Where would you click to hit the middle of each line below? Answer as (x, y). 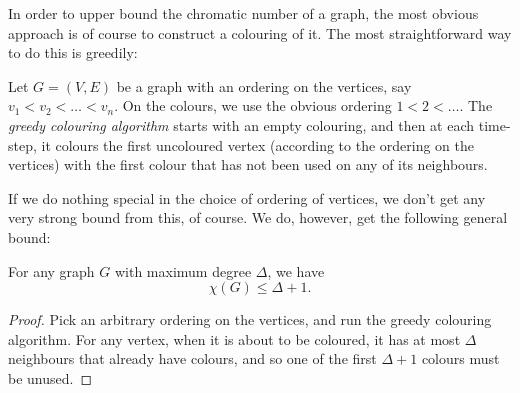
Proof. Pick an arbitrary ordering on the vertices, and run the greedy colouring (250, 319)
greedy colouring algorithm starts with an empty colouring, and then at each (241, 124)
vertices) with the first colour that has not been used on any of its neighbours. (248, 164)
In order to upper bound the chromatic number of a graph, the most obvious (243, 13)
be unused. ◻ (50, 377)
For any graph (51, 270)
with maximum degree (183, 270)
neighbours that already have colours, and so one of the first (192, 358)
